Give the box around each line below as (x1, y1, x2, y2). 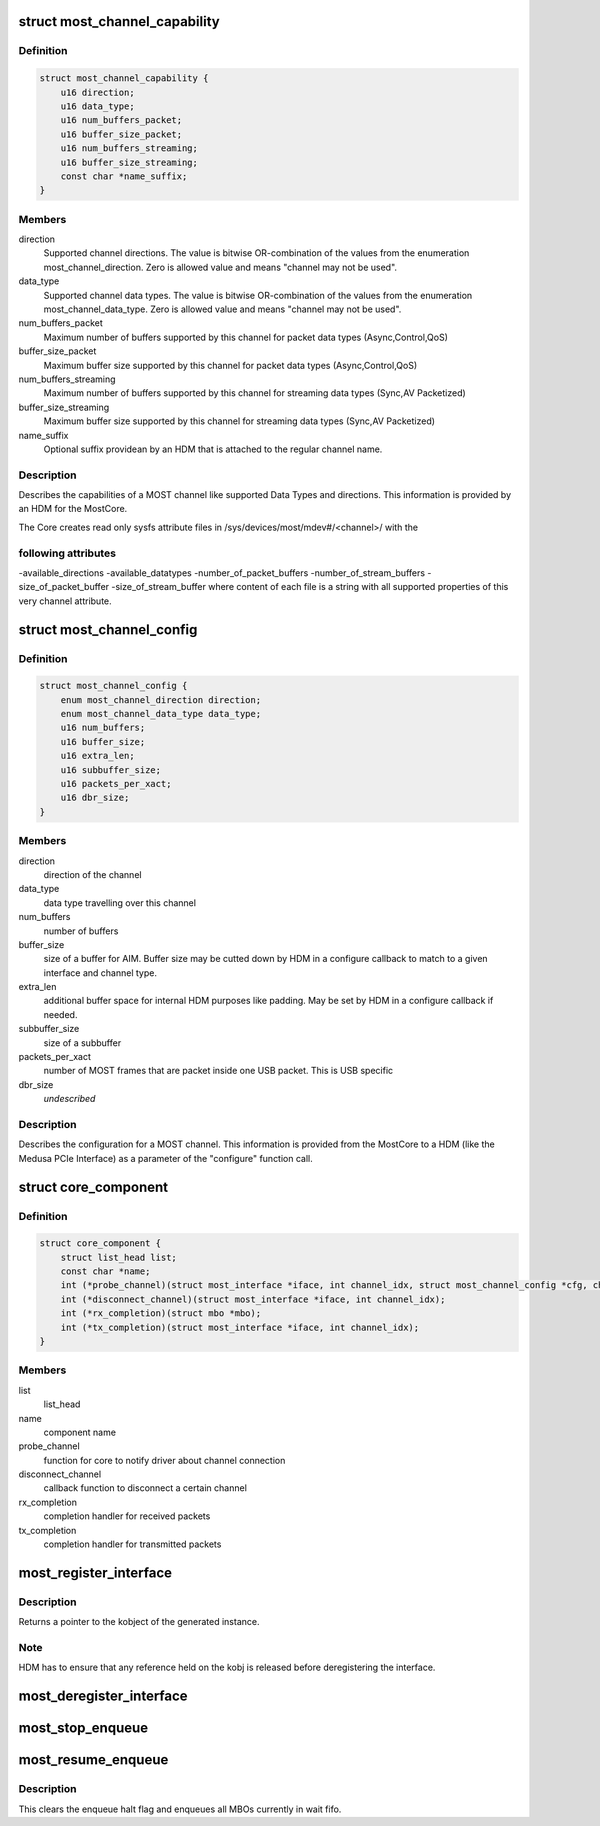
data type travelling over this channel (43, 896, 197, 909)
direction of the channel (43, 868, 142, 880)
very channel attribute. (18, 595, 112, 607)
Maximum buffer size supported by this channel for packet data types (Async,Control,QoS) (43, 359, 418, 371)
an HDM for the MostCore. (18, 503, 128, 515)
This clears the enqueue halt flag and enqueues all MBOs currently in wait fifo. (18, 1803, 342, 1815)
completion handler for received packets (43, 1510, 211, 1522)
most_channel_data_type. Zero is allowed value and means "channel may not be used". (43, 303, 402, 315)
